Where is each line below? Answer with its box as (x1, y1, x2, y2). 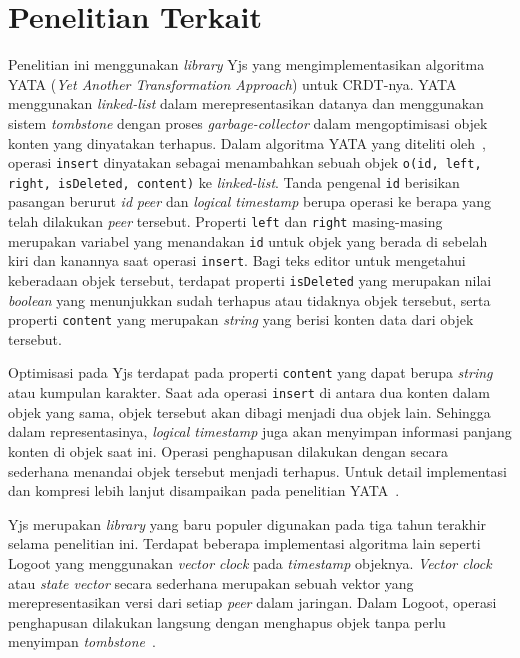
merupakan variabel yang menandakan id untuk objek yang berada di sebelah (8, 230, 488, 251)
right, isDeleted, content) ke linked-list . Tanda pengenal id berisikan (8, 171, 460, 192)
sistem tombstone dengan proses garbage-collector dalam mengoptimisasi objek (8, 112, 488, 133)
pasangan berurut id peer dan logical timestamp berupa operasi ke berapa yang (8, 191, 492, 212)
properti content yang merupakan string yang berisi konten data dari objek (8, 309, 474, 330)
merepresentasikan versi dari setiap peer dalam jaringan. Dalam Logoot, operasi (8, 592, 497, 613)
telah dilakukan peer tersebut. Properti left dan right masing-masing (8, 211, 443, 231)
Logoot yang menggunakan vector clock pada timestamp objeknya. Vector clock (8, 552, 492, 573)
